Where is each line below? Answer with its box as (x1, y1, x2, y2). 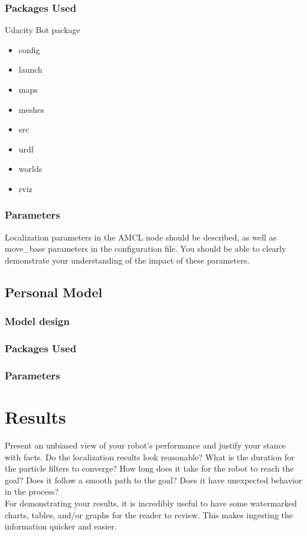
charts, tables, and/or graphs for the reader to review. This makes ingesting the (5, 508, 293, 521)
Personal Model (5, 282, 103, 301)
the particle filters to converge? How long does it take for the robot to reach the (5, 462, 294, 475)
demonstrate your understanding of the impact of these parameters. (5, 254, 250, 266)
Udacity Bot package (5, 24, 80, 36)
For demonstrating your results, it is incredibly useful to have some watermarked (5, 496, 297, 509)
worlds (18, 163, 43, 175)
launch (18, 63, 43, 76)
